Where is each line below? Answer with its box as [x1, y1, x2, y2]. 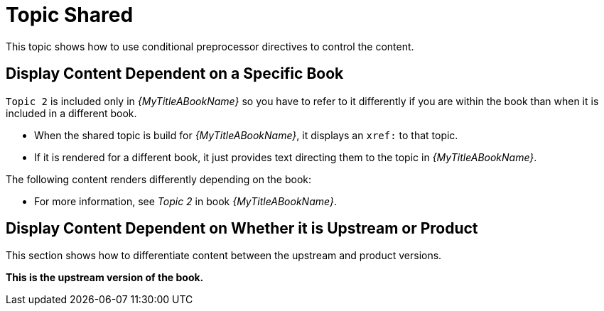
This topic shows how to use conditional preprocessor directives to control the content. [6, 40, 414, 53]
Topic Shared [6, 3, 134, 27]
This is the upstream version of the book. [6, 271, 204, 284]
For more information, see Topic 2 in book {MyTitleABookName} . [34, 195, 337, 207]
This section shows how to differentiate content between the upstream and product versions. [6, 249, 442, 262]
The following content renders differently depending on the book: [6, 173, 311, 185]
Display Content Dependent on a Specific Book [6, 65, 344, 83]
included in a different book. [6, 107, 137, 119]
